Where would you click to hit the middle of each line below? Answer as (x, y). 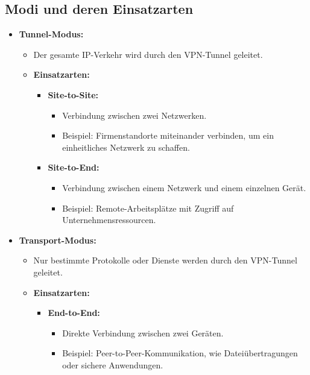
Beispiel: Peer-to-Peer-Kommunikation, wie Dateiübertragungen (180, 353)
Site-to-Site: (73, 94)
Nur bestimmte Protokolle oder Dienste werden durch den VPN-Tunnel (165, 260)
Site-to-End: (74, 167)
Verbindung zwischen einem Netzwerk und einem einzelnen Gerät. (184, 187)
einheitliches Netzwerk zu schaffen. (126, 147)
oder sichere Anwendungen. (113, 364)
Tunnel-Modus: (51, 34)
